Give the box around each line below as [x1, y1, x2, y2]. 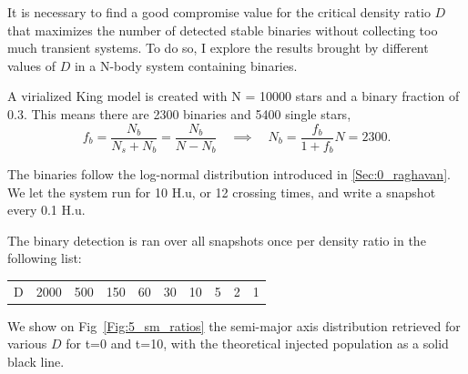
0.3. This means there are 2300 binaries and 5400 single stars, [7, 104, 351, 123]
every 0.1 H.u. [7, 200, 86, 219]
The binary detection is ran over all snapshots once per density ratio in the [7, 230, 426, 249]
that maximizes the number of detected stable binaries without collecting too [7, 20, 438, 39]
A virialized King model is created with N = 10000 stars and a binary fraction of [7, 86, 460, 106]
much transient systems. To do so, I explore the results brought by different [7, 38, 429, 57]
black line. [7, 352, 65, 371]
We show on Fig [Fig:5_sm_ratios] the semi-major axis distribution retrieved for [7, 316, 461, 335]
